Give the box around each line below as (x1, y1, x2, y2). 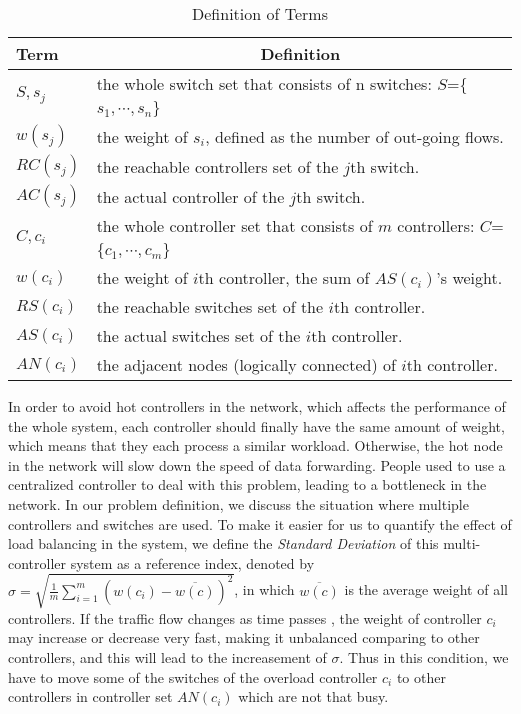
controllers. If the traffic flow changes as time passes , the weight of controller (8, 607, 482, 628)
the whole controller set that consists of (96, 214, 373, 237)
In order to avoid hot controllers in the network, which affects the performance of (8, 396, 506, 416)
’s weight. (436, 266, 503, 289)
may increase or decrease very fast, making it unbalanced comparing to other (8, 627, 480, 648)
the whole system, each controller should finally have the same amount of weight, (8, 415, 505, 436)
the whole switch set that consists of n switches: (96, 72, 432, 95)
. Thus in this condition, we (339, 647, 509, 668)
